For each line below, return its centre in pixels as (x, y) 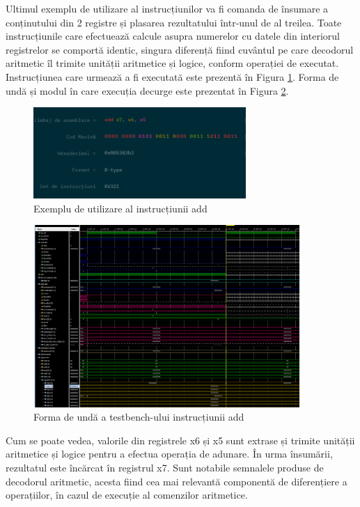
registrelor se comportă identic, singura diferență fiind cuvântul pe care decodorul (180, 49)
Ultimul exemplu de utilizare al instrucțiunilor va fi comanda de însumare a (167, 8)
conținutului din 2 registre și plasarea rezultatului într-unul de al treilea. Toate (174, 22)
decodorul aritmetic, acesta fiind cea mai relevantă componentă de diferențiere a (177, 481)
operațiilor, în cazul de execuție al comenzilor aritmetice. (127, 495)
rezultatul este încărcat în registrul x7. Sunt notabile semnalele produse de (165, 468)
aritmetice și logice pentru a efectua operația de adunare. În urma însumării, (169, 454)
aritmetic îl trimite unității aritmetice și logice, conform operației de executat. (172, 63)
